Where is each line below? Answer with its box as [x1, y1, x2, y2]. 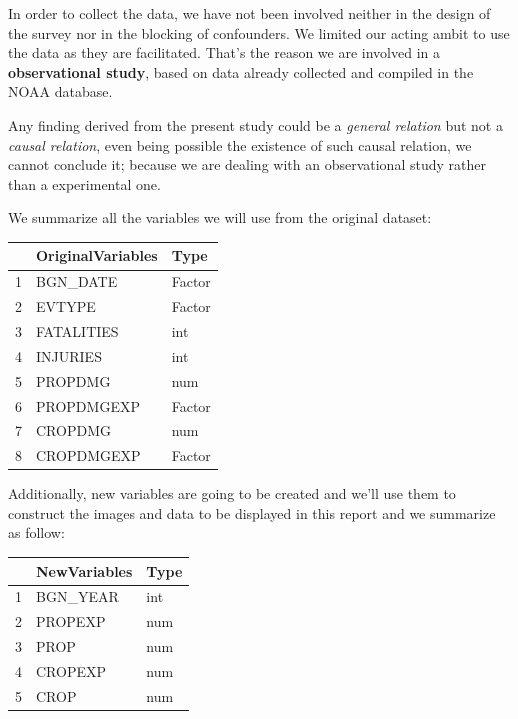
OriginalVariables [36, 245, 158, 266]
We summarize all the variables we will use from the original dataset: [8, 207, 432, 228]
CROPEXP [36, 660, 107, 681]
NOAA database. [8, 81, 113, 102]
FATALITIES [36, 320, 119, 341]
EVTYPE [36, 296, 96, 317]
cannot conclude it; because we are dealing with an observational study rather [8, 154, 486, 175]
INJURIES [36, 345, 102, 366]
